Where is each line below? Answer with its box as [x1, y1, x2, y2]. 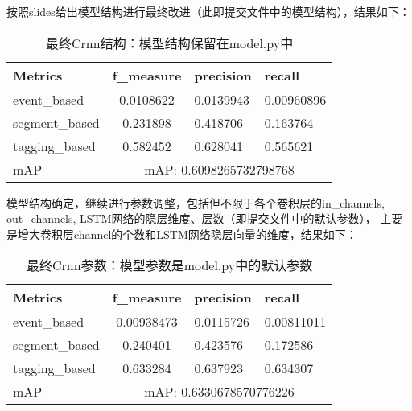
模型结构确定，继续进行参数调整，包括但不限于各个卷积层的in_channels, [6, 194, 385, 211]
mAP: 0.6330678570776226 [144, 382, 295, 401]
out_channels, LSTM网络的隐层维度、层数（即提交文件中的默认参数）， [6, 210, 377, 227]
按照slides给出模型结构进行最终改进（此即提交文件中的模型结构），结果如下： [6, 3, 410, 19]
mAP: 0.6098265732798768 [144, 159, 295, 179]
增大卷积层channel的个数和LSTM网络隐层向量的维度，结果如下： [17, 225, 357, 242]
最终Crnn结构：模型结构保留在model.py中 [46, 33, 294, 52]
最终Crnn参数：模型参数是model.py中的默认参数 [27, 256, 313, 275]
